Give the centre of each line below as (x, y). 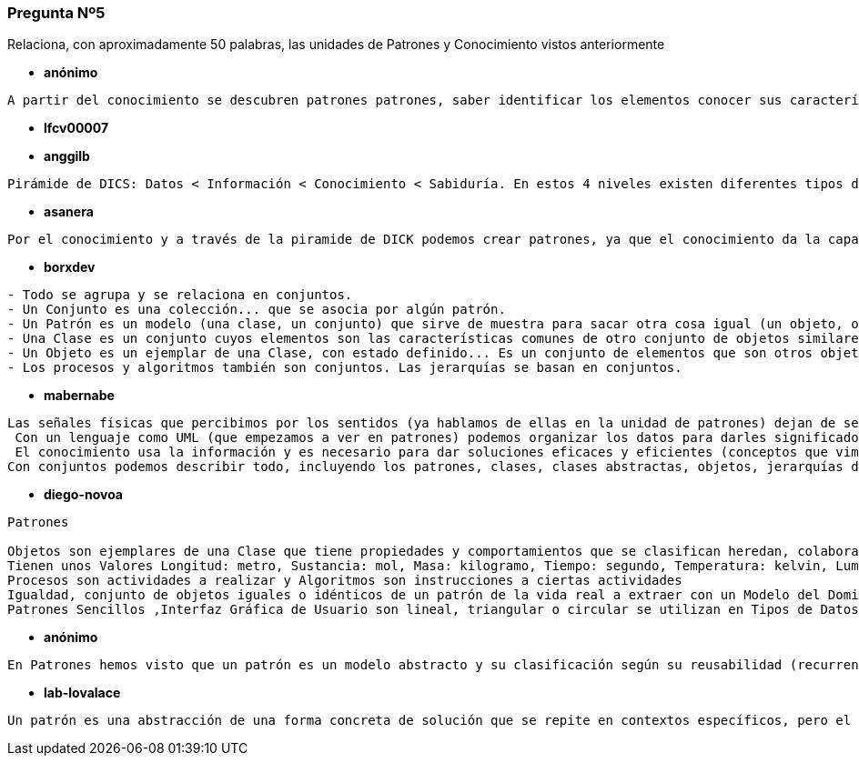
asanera (69, 212)
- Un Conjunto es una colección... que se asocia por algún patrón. (257, 310)
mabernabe (79, 396)
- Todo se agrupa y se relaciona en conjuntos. (180, 295)
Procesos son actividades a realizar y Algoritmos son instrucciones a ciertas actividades (345, 581)
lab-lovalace (82, 693)
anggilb (67, 156)
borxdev (70, 267)
